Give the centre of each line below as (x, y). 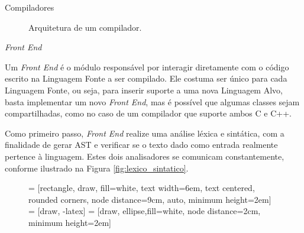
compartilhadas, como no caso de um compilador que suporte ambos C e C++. (148, 113)
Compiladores (30, 7)
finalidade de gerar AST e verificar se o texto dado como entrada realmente (141, 145)
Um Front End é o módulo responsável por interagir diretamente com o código (147, 67)
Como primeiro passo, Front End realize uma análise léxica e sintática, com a (145, 133)
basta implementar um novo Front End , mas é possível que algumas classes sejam (152, 101)
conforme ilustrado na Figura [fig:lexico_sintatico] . (97, 168)
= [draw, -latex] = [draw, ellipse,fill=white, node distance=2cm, (145, 211)
